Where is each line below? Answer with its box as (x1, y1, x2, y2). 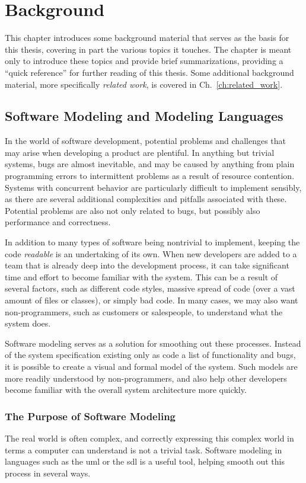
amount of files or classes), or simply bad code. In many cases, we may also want (5, 294, 298, 306)
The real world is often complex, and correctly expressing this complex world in (5, 431, 294, 444)
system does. (5, 317, 51, 330)
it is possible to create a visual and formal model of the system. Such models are (5, 360, 298, 372)
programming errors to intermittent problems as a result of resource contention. (5, 169, 295, 182)
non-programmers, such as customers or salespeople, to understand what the (5, 305, 283, 318)
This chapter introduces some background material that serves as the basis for (5, 31, 289, 44)
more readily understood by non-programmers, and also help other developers (5, 372, 287, 384)
